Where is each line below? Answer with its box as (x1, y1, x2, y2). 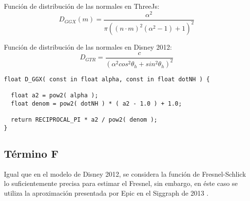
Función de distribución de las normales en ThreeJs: (4, 1, 159, 11)
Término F (4, 146, 59, 161)
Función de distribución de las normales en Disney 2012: (4, 42, 172, 52)
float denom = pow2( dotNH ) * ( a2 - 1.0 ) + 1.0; (11, 100, 182, 108)
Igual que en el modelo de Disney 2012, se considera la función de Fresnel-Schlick (4, 168, 246, 179)
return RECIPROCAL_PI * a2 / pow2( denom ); (11, 116, 157, 124)
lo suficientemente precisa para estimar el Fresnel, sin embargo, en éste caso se (4, 178, 238, 188)
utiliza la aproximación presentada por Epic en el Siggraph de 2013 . (4, 188, 209, 198)
